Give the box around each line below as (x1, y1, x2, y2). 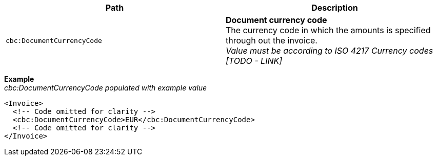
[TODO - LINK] (226, 56, 283, 66)
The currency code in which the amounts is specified (226, 25, 431, 35)
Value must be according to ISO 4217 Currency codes (226, 45, 433, 56)
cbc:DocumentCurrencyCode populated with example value (4, 83, 207, 92)
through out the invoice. (226, 35, 317, 45)
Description (311, 3, 358, 13)
